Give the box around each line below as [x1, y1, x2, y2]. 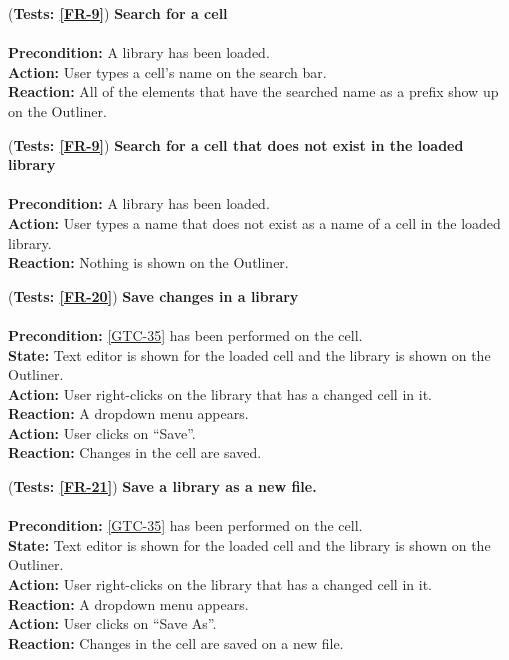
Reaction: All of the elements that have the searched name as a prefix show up [8, 81, 499, 102]
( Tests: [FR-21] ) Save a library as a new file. [8, 476, 317, 497]
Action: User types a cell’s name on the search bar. [8, 61, 327, 82]
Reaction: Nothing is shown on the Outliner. [8, 252, 289, 273]
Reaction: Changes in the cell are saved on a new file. [8, 632, 344, 653]
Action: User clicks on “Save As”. [8, 613, 217, 634]
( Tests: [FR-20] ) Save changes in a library [8, 285, 299, 306]
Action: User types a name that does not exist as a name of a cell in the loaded [8, 212, 501, 233]
